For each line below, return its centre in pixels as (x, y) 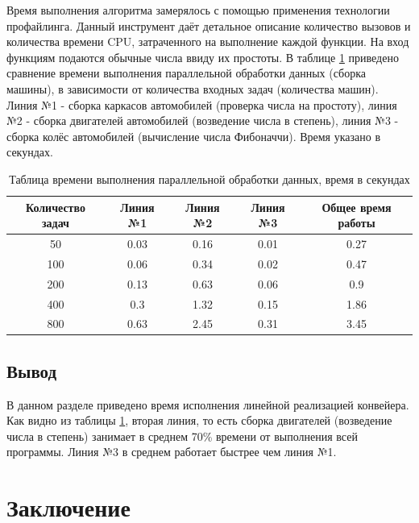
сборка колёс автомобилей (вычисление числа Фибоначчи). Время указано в (194, 136)
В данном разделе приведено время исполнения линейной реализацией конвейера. (208, 404)
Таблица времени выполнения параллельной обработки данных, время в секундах (209, 178)
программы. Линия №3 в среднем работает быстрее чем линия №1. (172, 452)
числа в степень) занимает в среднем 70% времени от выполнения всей (182, 436)
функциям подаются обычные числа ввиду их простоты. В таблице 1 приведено (203, 57)
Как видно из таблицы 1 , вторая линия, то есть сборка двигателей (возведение (199, 420)
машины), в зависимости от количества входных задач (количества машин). (193, 88)
